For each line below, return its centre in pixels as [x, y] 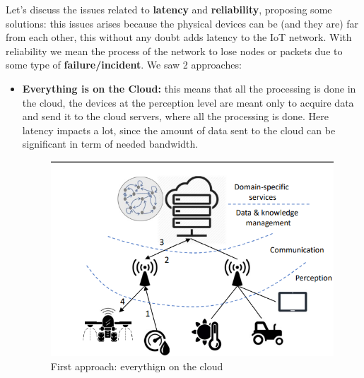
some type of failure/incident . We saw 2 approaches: [124, 65]
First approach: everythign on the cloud [137, 366]
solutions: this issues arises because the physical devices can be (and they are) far [182, 23]
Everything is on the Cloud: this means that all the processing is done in [189, 88]
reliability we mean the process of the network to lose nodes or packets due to [174, 51]
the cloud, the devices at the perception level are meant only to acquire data [188, 102]
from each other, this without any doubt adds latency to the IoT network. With [179, 37]
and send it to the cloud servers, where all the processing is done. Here [175, 116]
